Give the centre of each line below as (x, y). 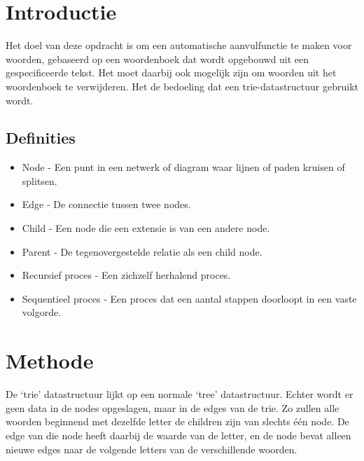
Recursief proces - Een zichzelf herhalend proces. (126, 275)
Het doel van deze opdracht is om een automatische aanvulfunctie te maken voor (179, 45)
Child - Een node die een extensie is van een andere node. (146, 228)
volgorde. (42, 312)
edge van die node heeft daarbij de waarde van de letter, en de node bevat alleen (178, 435)
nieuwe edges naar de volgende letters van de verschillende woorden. (152, 449)
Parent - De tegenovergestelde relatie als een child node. (142, 251)
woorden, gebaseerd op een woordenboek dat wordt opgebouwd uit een (157, 59)
